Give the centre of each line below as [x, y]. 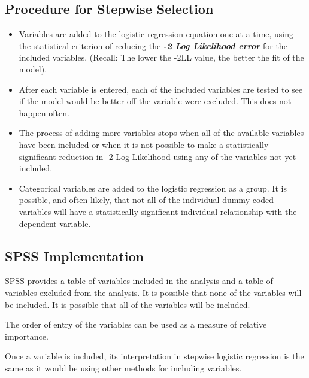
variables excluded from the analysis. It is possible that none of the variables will [153, 292]
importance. [27, 336]
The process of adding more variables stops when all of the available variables [161, 133]
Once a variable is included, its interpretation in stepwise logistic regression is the [154, 356]
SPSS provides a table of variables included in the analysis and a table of [139, 281]
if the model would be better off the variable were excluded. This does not [155, 101]
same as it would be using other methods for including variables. [123, 368]
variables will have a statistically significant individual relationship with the [158, 211]
